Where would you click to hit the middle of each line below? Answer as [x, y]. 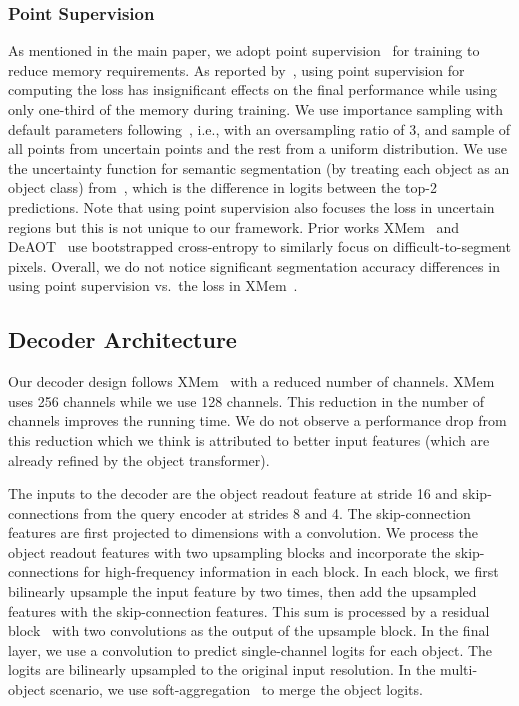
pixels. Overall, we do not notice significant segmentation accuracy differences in [254, 265]
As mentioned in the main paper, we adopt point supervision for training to [244, 50]
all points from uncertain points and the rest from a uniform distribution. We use [257, 148]
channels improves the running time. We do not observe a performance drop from [257, 420]
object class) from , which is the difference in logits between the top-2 [222, 187]
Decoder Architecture [122, 339]
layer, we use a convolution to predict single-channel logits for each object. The [250, 649]
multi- [459, 669]
